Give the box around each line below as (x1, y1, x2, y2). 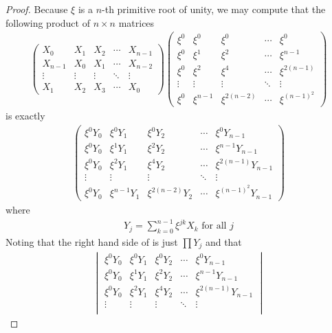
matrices (118, 15, 155, 30)
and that (205, 234, 242, 249)
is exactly (5, 108, 45, 122)
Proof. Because (5, 2, 68, 16)
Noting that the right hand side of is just (5, 234, 178, 249)
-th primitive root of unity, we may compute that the (102, 2, 326, 16)
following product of (5, 15, 90, 30)
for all (201, 221, 227, 231)
